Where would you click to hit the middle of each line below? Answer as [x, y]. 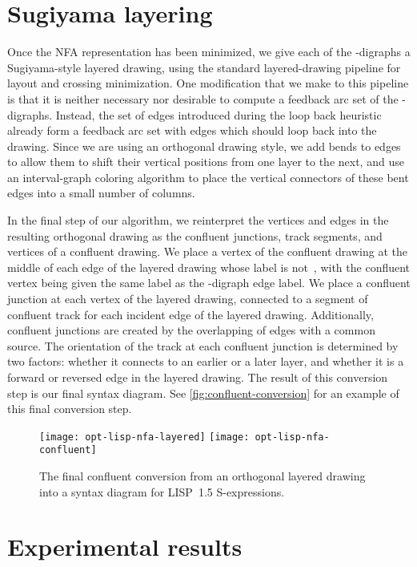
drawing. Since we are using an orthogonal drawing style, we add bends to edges [204, 146]
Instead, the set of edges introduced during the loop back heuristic [219, 114]
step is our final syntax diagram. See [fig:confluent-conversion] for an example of [203, 393]
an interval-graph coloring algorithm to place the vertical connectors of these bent [208, 177]
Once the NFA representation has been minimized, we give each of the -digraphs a [209, 52]
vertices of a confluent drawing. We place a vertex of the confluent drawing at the [207, 251]
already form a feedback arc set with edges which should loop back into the [192, 130]
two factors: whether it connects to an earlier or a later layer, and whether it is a [206, 361]
